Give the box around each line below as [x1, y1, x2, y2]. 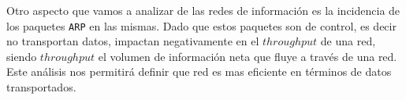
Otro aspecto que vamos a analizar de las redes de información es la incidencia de [6, 2, 400, 18]
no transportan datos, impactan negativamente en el [6, 33, 259, 49]
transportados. [6, 79, 76, 95]
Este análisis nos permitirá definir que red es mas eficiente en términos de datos [6, 63, 392, 80]
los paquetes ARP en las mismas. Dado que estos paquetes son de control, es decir [6, 17, 397, 34]
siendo [6, 48, 37, 64]
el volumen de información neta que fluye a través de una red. [98, 48, 397, 64]
